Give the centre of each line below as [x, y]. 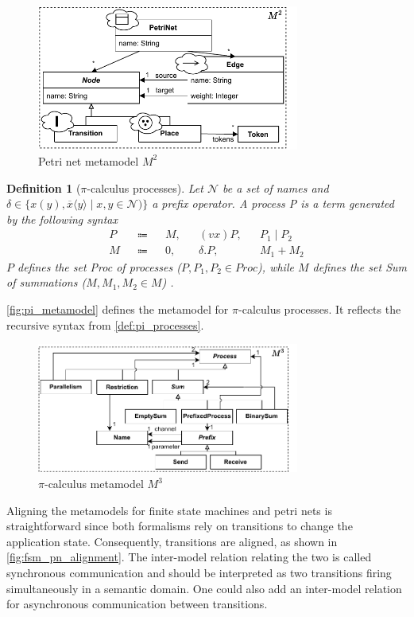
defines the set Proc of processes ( [99, 266]
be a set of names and [276, 187]
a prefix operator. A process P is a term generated [273, 203]
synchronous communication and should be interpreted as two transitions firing [199, 573]
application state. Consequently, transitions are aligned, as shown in [172, 541]
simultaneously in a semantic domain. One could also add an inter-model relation [204, 588]
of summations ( [46, 282]
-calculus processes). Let [145, 187]
